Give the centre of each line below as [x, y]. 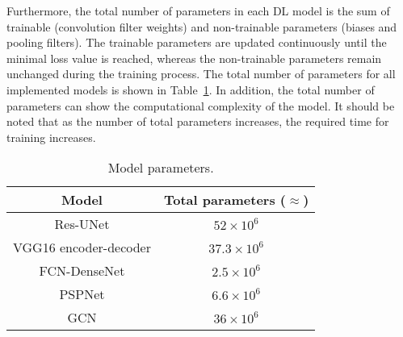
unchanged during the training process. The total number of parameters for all [201, 74]
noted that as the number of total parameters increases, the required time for [198, 121]
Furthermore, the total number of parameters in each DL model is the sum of [198, 10]
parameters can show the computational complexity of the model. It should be [201, 105]
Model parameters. [161, 168]
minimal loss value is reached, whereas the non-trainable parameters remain [194, 58]
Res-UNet [82, 224]
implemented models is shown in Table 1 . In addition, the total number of [191, 89]
